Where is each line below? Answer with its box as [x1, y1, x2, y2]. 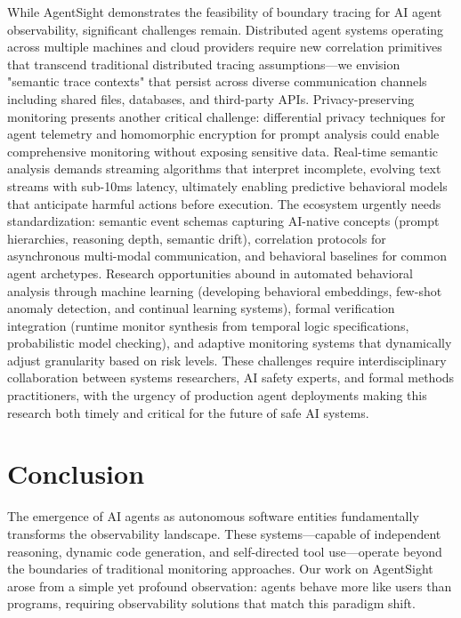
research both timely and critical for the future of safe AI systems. [7, 403, 369, 421]
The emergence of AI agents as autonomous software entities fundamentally [7, 507, 419, 526]
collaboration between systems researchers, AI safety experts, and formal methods [7, 368, 455, 387]
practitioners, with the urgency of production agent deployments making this [7, 386, 427, 405]
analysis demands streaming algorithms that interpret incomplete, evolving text [7, 159, 441, 178]
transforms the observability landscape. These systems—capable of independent [7, 524, 441, 542]
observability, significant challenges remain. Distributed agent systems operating [7, 20, 444, 38]
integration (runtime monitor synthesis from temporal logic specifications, [7, 316, 409, 334]
